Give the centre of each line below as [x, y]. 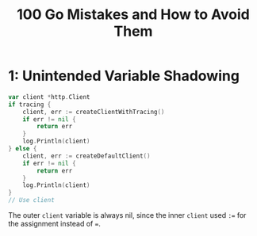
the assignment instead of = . [54, 224]
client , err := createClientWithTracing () [94, 112]
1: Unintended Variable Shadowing [124, 76]
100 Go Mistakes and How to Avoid [133, 15]
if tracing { [30, 105]
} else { [23, 149]
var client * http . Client [49, 97]
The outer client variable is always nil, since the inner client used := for [127, 215]
